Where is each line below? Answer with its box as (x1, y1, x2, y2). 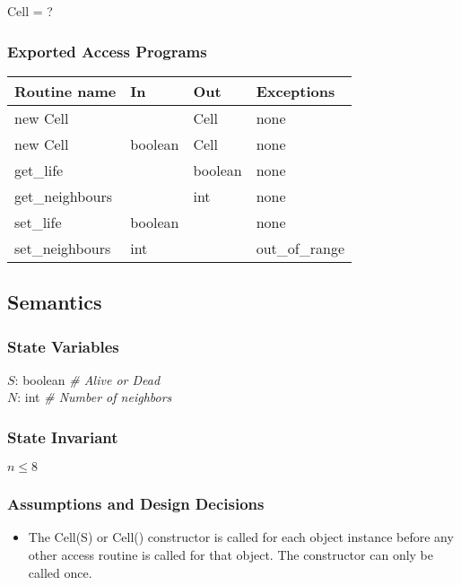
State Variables (7, 335, 119, 357)
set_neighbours (14, 237, 111, 258)
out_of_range (256, 237, 344, 258)
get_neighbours (14, 185, 113, 206)
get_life (14, 159, 64, 180)
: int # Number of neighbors (17, 388, 172, 406)
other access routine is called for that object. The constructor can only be (28, 546, 434, 564)
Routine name (14, 80, 117, 101)
